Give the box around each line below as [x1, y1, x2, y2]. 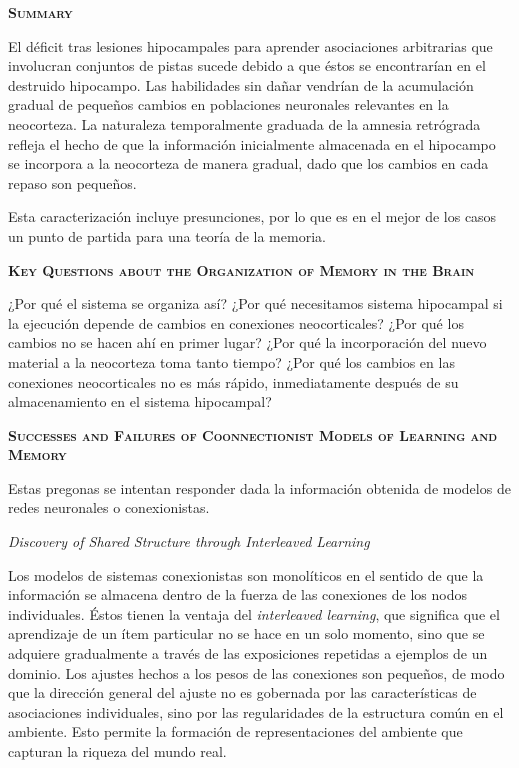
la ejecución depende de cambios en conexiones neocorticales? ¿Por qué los [8, 312, 464, 333]
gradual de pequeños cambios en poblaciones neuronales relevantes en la [8, 94, 449, 115]
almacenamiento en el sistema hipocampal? [8, 391, 272, 412]
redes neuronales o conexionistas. [8, 497, 210, 518]
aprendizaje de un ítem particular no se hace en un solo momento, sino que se [8, 623, 485, 644]
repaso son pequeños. [8, 172, 137, 193]
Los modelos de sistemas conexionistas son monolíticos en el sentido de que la [8, 564, 484, 585]
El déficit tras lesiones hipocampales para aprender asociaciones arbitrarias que [8, 35, 493, 56]
